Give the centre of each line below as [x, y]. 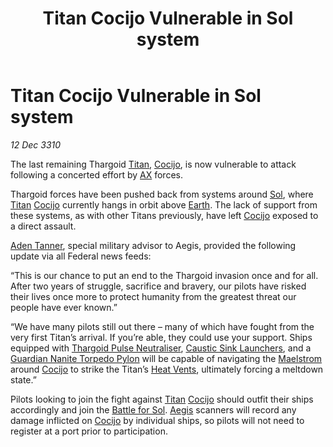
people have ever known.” [64, 307]
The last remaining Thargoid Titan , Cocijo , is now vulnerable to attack [153, 164]
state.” [23, 379]
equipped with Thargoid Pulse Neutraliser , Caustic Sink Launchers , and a [161, 348]
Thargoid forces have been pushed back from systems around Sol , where [162, 194]
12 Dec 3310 [36, 144]
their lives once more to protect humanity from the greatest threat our [153, 296]
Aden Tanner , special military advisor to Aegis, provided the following [153, 245]
